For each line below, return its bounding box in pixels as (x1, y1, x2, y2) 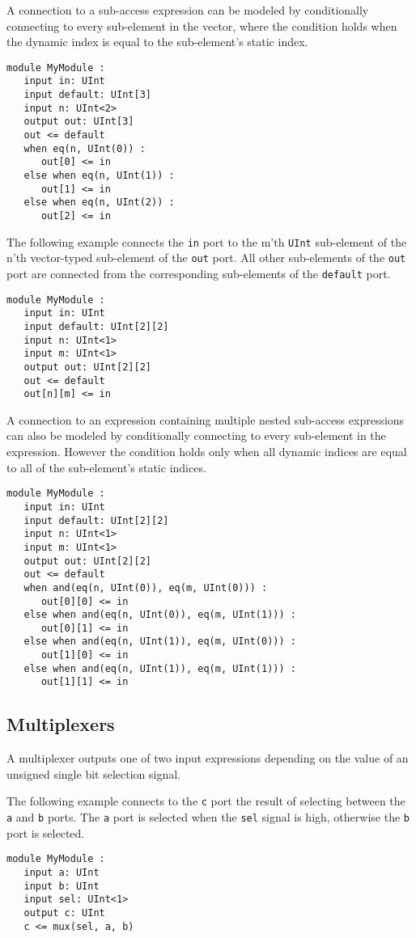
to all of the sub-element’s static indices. (6, 458, 206, 475)
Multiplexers (6, 712, 115, 737)
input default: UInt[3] (23, 89, 151, 101)
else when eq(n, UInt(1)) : (23, 170, 175, 182)
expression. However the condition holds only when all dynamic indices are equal (6, 443, 407, 460)
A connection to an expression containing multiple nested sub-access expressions (6, 411, 405, 428)
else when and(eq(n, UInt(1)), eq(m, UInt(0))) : (23, 636, 296, 648)
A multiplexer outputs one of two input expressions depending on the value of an (6, 750, 409, 767)
